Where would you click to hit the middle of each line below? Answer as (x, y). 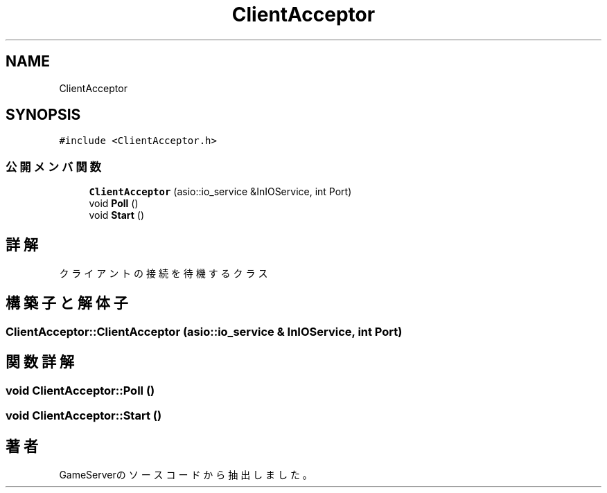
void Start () (117, 215)
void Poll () (114, 204)
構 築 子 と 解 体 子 (67, 303)
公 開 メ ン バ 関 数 (53, 167)
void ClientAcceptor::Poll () (80, 390)
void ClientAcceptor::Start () (84, 416)
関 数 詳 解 (40, 362)
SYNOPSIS (43, 115)
